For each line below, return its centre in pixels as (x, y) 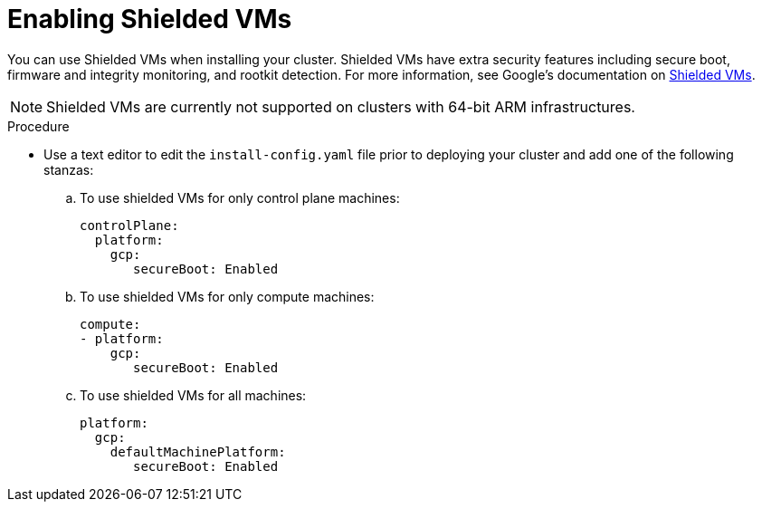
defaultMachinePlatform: (198, 451)
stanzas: (69, 169)
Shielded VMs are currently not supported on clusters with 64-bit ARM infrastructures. (341, 106)
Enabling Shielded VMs (150, 19)
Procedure (38, 126)
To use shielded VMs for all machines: (193, 395)
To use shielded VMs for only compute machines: (227, 296)
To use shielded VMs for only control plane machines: (240, 197)
